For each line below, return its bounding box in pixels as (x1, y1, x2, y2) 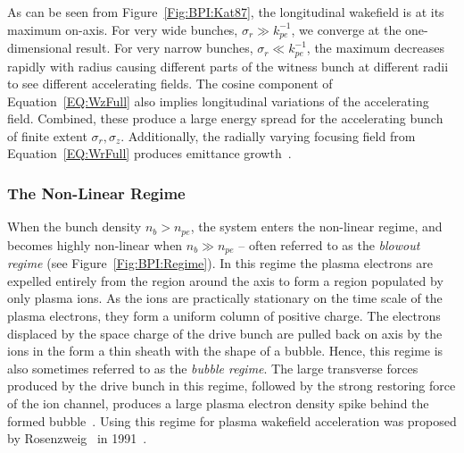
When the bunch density (7, 217, 142, 236)
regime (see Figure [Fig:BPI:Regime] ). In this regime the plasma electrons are (7, 254, 433, 273)
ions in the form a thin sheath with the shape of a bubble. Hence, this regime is (7, 341, 443, 360)
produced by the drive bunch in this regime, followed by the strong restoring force (7, 376, 456, 395)
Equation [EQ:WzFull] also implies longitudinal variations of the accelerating (7, 91, 429, 110)
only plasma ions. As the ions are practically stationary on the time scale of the (7, 289, 443, 307)
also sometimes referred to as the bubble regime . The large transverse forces (7, 358, 418, 377)
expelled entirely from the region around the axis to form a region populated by (7, 271, 443, 289)
